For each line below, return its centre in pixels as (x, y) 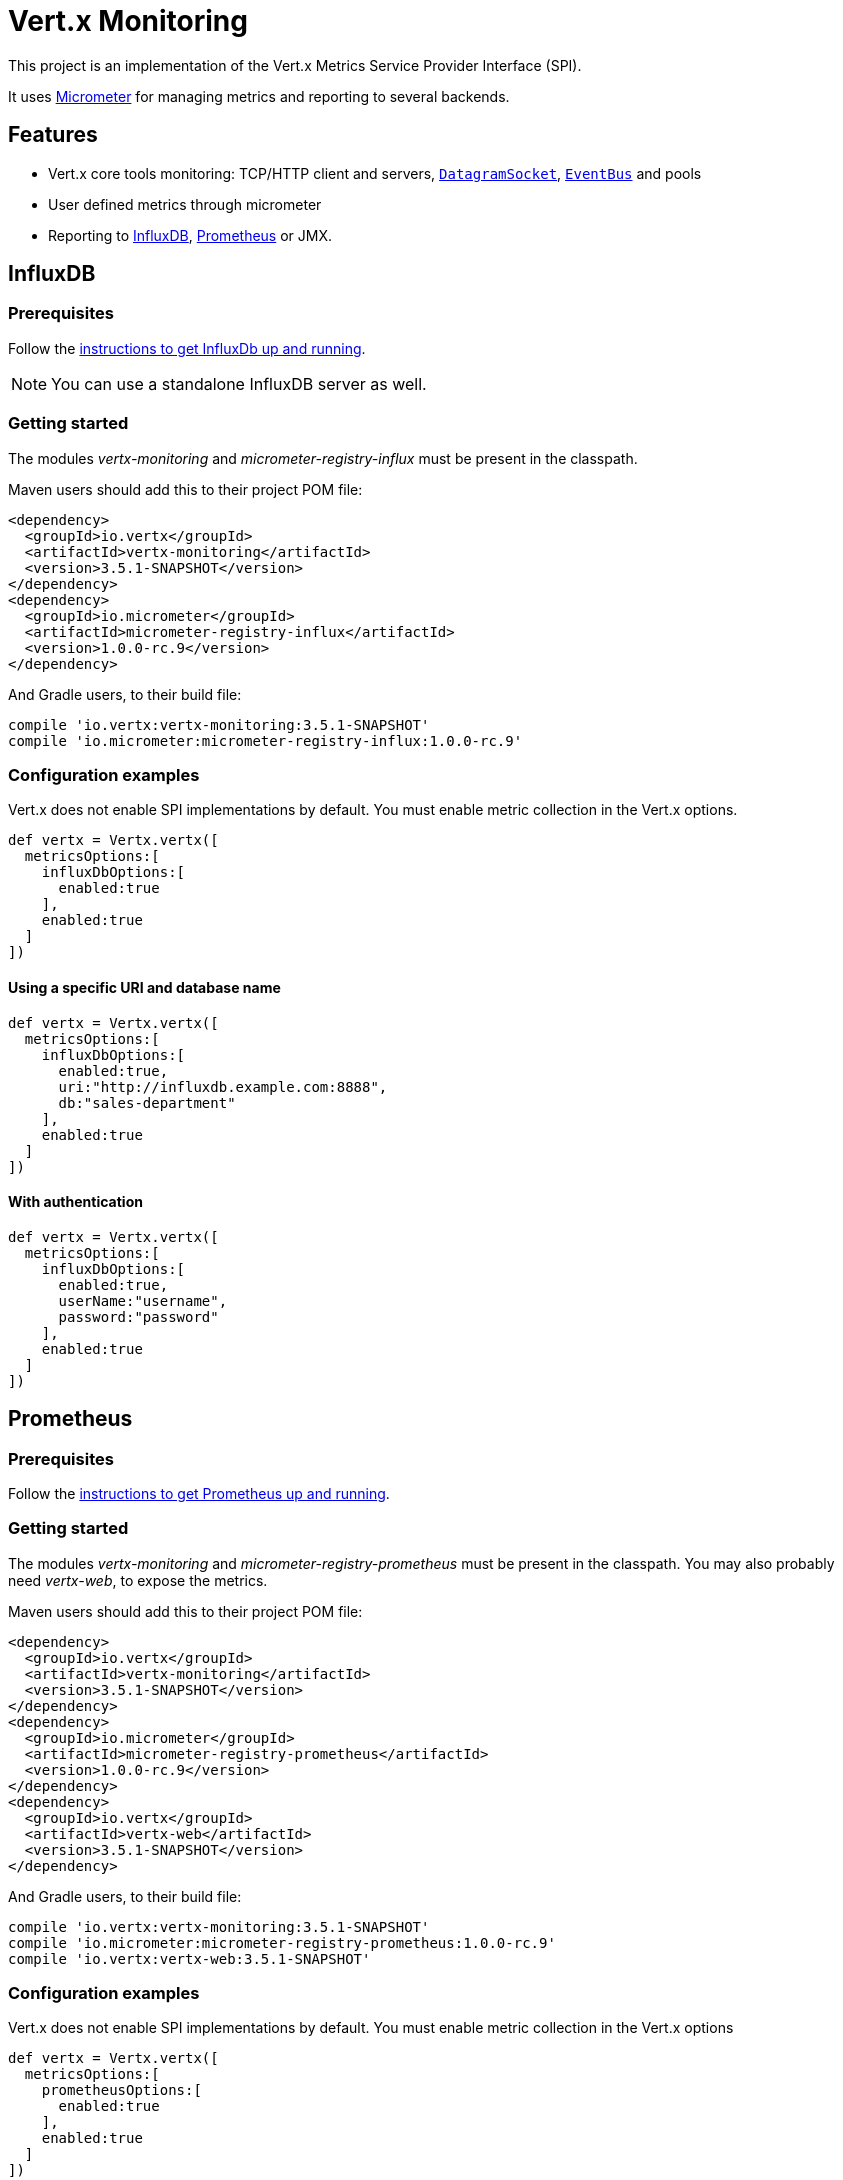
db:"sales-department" (147, 1102)
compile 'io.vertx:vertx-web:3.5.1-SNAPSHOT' (189, 1958)
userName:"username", (143, 1300)
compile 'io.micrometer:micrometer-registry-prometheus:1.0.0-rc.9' (282, 1942)
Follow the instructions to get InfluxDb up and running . (187, 348)
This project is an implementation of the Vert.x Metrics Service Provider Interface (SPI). (295, 65)
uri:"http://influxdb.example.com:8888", (223, 1086)
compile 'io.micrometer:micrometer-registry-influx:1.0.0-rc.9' (265, 740)
